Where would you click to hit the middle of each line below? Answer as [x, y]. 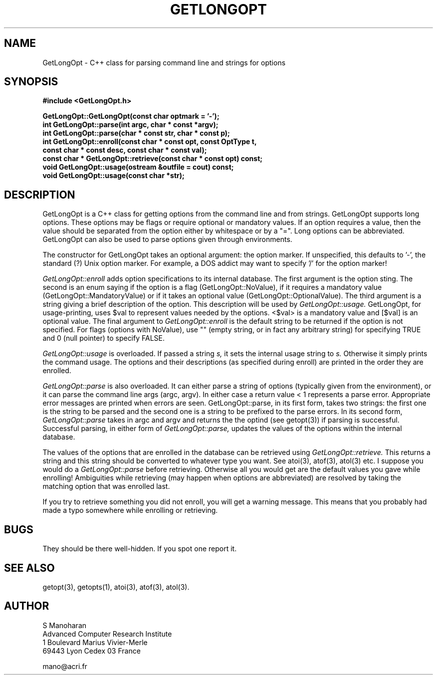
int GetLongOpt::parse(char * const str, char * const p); [136, 133]
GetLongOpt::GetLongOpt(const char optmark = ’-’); [131, 116]
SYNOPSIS [31, 82]
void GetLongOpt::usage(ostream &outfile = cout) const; [138, 167]
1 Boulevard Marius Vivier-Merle [95, 642]
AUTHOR [27, 606]
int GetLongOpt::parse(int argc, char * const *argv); [130, 125]
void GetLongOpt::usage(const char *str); [113, 176]
